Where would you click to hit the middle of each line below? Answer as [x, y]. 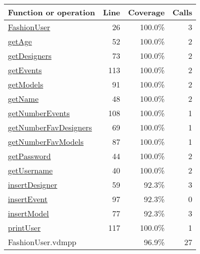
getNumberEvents [39, 113]
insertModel [28, 213]
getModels [26, 84]
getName [23, 99]
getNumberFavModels [46, 142]
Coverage [146, 12]
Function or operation [51, 12]
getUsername [30, 170]
